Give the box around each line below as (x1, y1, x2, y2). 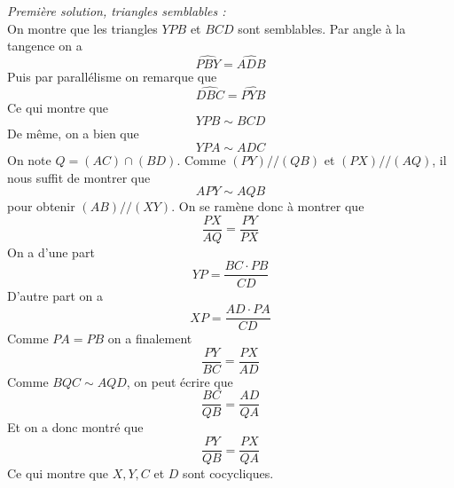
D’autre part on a (7, 286, 104, 304)
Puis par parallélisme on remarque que (7, 67, 217, 85)
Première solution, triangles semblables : (7, 2, 226, 20)
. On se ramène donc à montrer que (171, 197, 364, 216)
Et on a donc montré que (7, 418, 144, 437)
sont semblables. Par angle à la (238, 19, 406, 37)
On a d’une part (7, 242, 95, 261)
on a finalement (107, 329, 192, 348)
